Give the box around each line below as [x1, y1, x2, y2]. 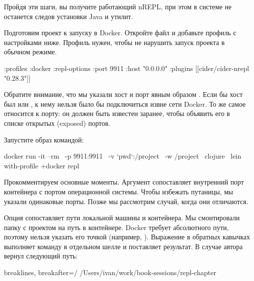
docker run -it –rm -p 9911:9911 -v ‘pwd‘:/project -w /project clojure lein [4, 151, 242, 161]
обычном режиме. [4, 47, 57, 57]
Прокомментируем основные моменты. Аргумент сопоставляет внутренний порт [4, 177, 244, 187]
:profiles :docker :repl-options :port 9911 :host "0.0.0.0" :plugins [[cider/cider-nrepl [4, 63, 249, 73]
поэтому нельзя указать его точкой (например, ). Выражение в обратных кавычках [4, 232, 250, 242]
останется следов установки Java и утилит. [4, 11, 133, 21]
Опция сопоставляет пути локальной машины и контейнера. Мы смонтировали [4, 212, 240, 223]
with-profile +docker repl [4, 160, 79, 170]
